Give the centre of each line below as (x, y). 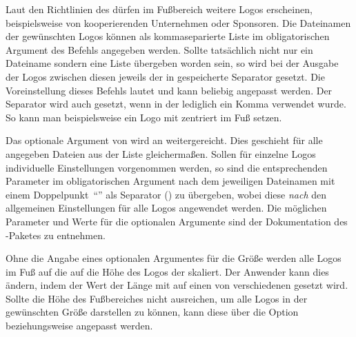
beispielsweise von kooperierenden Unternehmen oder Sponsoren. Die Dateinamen (178, 22)
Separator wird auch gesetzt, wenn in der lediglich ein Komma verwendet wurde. (176, 104)
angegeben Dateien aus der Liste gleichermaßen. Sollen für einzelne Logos (161, 153)
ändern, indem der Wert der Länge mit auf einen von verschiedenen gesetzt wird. (177, 285)
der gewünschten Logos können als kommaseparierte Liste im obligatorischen (168, 36)
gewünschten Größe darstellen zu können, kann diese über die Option (152, 312)
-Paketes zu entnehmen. (56, 235)
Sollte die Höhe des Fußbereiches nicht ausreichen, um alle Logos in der (157, 298)
